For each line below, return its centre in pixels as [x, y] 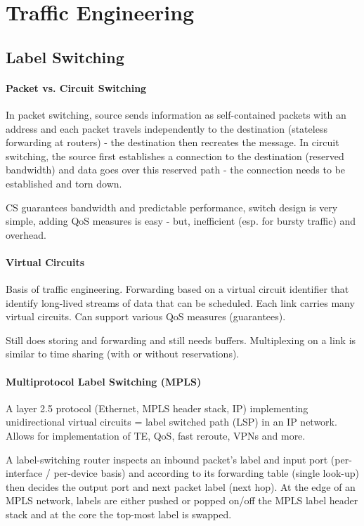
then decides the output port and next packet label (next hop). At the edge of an [181, 486]
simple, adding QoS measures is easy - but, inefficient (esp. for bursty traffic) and [181, 221]
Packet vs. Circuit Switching [76, 87]
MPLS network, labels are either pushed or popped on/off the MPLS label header [182, 500]
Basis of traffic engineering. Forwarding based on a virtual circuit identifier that [177, 289]
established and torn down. [64, 183]
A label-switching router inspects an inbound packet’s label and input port [167, 459]
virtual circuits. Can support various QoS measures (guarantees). [146, 316]
